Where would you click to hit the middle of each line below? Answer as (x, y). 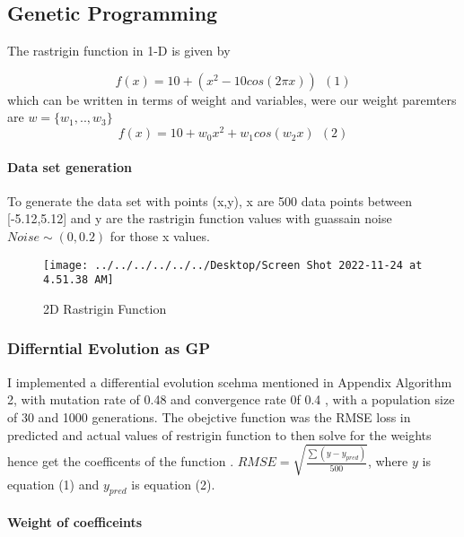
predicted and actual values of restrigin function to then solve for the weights (219, 434)
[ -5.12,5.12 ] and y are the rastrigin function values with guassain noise (200, 218)
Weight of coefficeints (75, 522)
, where (388, 461)
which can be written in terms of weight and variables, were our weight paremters (232, 99)
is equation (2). (173, 484)
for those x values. (160, 236)
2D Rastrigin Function (105, 308)
